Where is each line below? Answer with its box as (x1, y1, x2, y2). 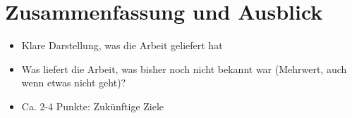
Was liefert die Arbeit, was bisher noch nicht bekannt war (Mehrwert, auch (21, 61, 347, 76)
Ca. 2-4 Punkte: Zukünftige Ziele (21, 98, 164, 113)
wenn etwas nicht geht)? (21, 75, 126, 90)
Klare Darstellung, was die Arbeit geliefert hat (21, 38, 223, 53)
